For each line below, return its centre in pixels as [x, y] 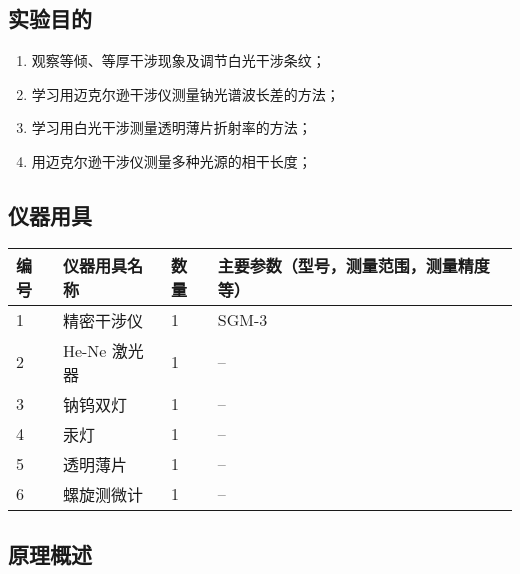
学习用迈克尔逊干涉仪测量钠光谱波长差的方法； [185, 93]
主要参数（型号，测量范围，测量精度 [353, 265]
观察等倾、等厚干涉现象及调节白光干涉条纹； [178, 60]
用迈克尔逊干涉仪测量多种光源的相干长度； [171, 160]
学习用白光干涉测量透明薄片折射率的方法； [171, 127]
